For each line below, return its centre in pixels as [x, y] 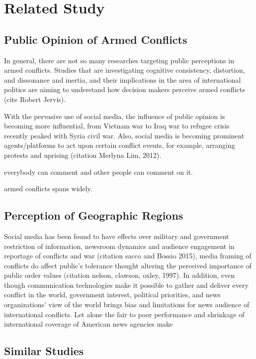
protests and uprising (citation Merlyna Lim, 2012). [83, 155]
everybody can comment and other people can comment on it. [99, 172]
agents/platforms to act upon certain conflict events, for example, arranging [120, 145]
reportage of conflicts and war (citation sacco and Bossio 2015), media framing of [128, 256]
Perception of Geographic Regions [94, 215]
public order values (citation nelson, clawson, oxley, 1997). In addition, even [120, 275]
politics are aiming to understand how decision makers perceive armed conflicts [125, 89]
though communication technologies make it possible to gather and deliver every [126, 285]
